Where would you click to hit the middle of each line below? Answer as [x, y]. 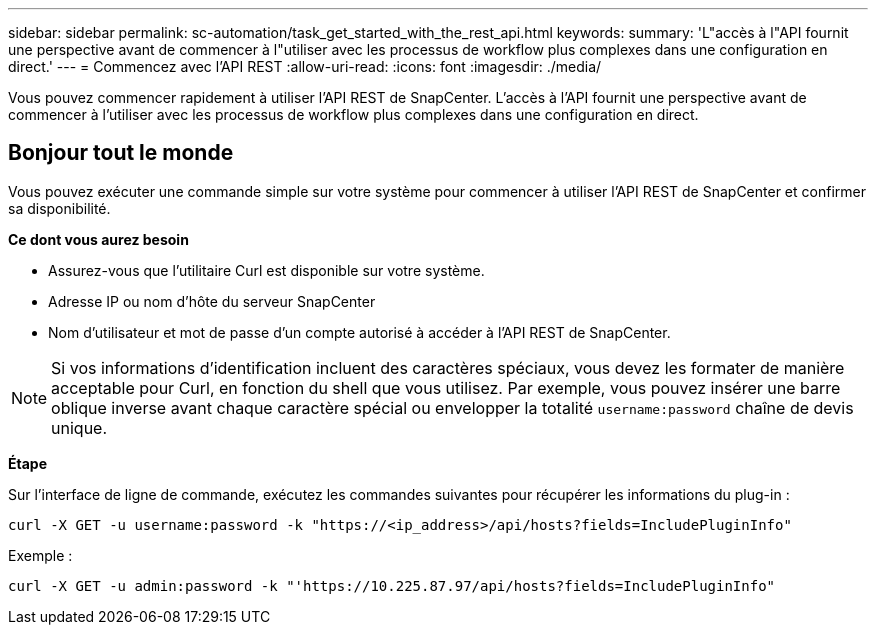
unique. [79, 427]
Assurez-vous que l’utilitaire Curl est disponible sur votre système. [266, 270]
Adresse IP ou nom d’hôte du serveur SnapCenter [212, 301]
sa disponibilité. [59, 208]
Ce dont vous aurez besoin [98, 239]
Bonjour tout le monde [121, 153]
